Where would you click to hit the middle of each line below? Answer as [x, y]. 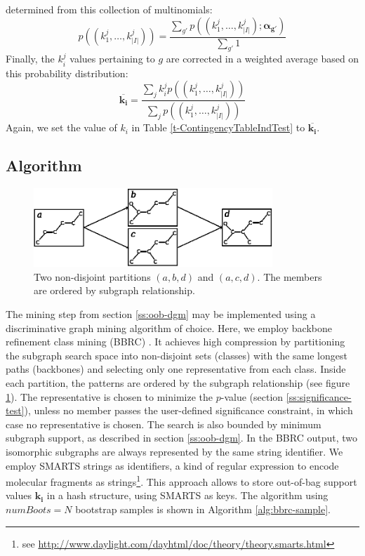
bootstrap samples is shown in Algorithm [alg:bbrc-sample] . [203, 509]
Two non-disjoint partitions [92, 276]
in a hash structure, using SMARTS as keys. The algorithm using [187, 495]
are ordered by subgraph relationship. [114, 290]
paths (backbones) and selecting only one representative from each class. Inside [176, 369]
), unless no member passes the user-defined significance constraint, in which [188, 410]
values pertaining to [112, 59]
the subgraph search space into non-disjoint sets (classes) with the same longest [177, 355]
